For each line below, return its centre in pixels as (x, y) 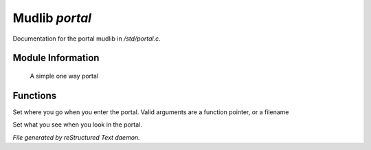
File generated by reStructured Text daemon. (76, 137)
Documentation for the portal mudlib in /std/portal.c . (87, 39)
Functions (35, 95)
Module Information (56, 58)
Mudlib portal (52, 18)
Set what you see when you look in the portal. (77, 125)
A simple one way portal (64, 76)
